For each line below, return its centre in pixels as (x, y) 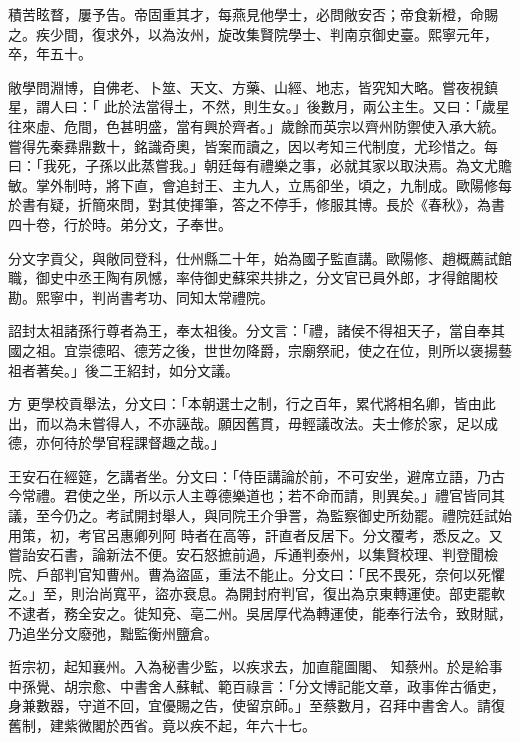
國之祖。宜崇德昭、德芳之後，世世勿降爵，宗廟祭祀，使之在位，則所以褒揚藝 (260, 349)
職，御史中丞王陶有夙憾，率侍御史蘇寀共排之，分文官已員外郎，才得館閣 (246, 277)
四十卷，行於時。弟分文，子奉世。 (120, 223)
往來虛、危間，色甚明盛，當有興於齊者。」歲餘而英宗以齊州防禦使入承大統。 (256, 125)
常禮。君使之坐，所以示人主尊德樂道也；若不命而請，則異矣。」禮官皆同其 (263, 495)
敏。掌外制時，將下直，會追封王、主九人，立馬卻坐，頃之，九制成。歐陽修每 (260, 184)
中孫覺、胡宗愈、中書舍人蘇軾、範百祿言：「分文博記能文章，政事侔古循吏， (256, 685)
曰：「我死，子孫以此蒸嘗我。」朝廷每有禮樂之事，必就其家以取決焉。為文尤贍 (260, 165)
